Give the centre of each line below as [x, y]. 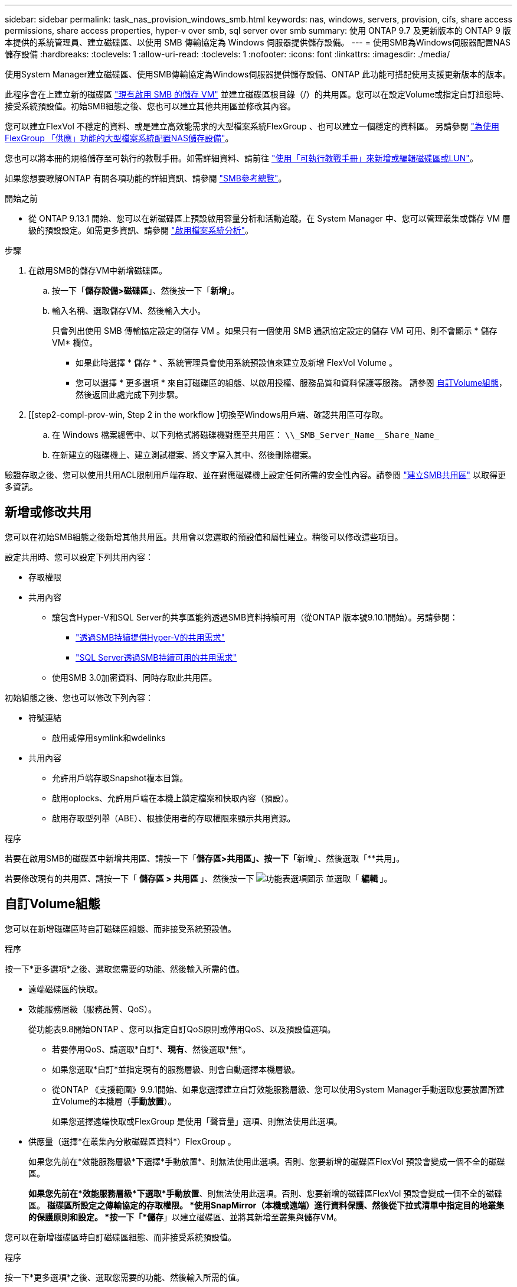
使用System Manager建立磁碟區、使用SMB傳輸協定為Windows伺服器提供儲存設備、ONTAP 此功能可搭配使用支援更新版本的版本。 [258, 74]
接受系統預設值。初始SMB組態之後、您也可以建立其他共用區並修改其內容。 [150, 106]
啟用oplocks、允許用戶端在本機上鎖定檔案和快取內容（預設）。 [173, 798]
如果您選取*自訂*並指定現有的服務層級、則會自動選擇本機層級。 [176, 1069]
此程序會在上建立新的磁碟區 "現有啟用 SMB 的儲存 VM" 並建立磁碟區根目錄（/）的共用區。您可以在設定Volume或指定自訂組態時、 [257, 94]
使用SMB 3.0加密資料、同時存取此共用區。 [135, 677]
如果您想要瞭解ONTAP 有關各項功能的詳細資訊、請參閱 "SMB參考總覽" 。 [146, 178]
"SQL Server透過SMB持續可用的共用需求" [156, 657]
